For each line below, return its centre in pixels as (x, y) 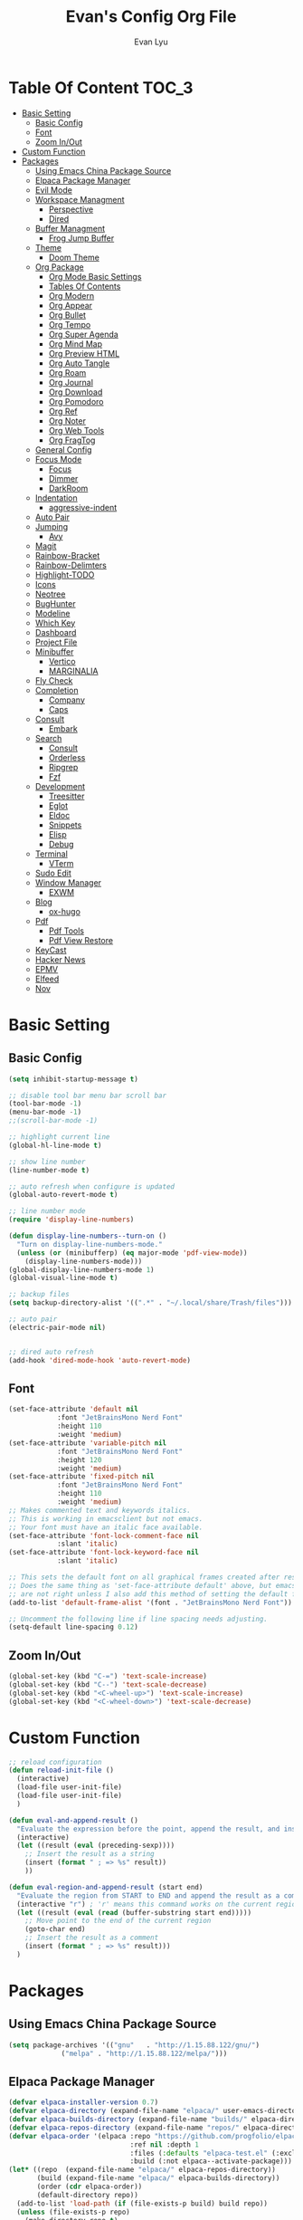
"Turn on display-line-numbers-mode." (90, 1244)
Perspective (71, 209)
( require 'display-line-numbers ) (71, 1220)
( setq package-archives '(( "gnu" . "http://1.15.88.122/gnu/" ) (134, 2045)
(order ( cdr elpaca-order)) (90, 2187)
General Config (63, 449)
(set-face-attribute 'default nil (74, 1410)
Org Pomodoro (76, 401)
